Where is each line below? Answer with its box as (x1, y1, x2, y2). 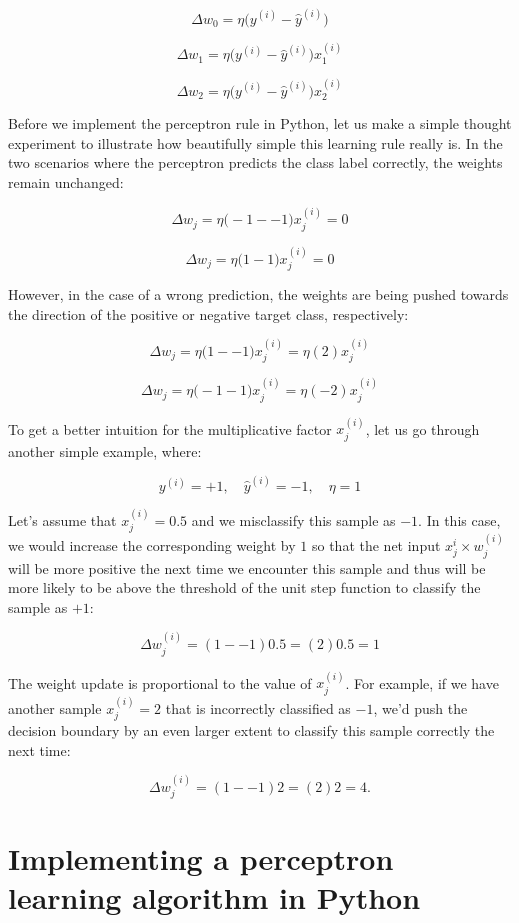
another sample (8, 697, 102, 718)
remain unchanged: (8, 171, 124, 192)
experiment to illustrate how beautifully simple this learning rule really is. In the (8, 132, 503, 153)
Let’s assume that (8, 509, 117, 530)
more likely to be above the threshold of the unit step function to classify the (8, 577, 481, 598)
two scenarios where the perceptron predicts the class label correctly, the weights (8, 152, 503, 173)
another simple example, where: (8, 440, 202, 461)
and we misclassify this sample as (191, 509, 396, 530)
